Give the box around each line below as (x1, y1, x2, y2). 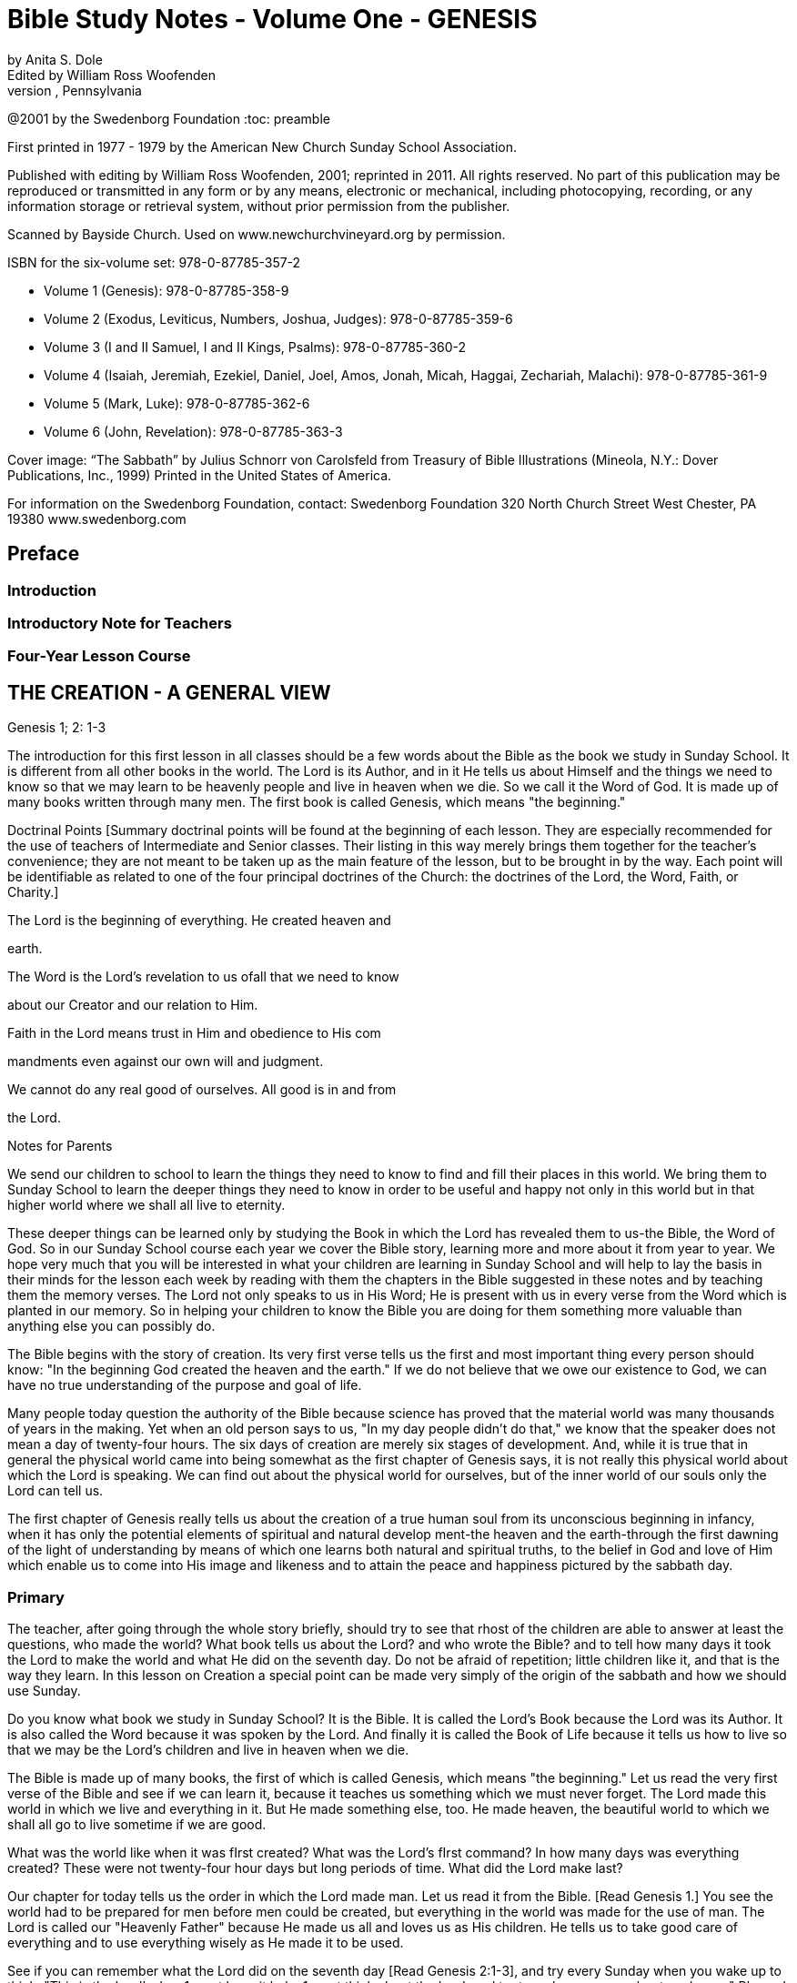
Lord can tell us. (7, 1483, 104, 1499)
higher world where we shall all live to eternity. (7, 1197, 286, 1213)
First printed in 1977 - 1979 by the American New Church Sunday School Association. (7, 138, 517, 155)
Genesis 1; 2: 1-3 (7, 720, 106, 736)
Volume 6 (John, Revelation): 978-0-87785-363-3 (44, 423, 343, 439)
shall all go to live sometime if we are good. (7, 1816, 267, 1832)
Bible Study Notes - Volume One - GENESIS (7, 4, 538, 35)
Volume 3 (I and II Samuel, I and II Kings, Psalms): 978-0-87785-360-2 (44, 338, 467, 355)
